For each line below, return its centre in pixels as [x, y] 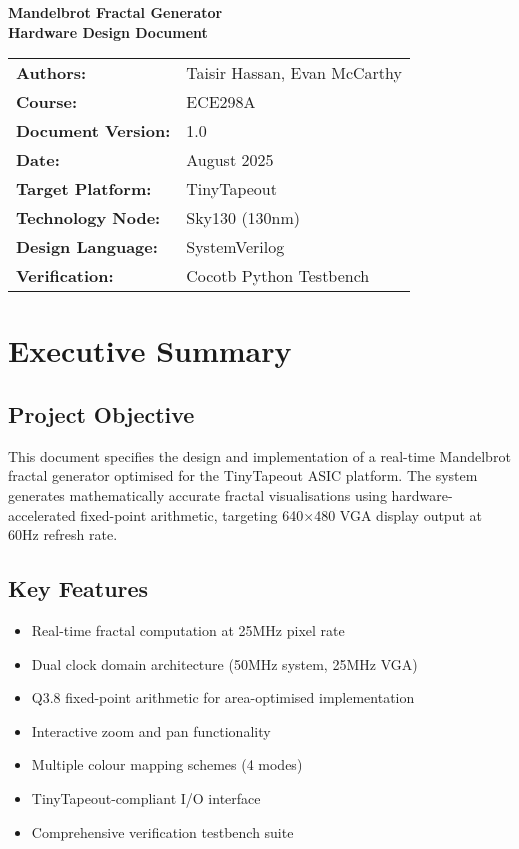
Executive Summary [150, 350]
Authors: [51, 73]
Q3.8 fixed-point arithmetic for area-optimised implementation [223, 697]
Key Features [78, 588]
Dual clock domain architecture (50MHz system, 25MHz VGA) [224, 663]
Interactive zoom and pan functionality [151, 730]
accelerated [42, 514]
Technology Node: [88, 218]
